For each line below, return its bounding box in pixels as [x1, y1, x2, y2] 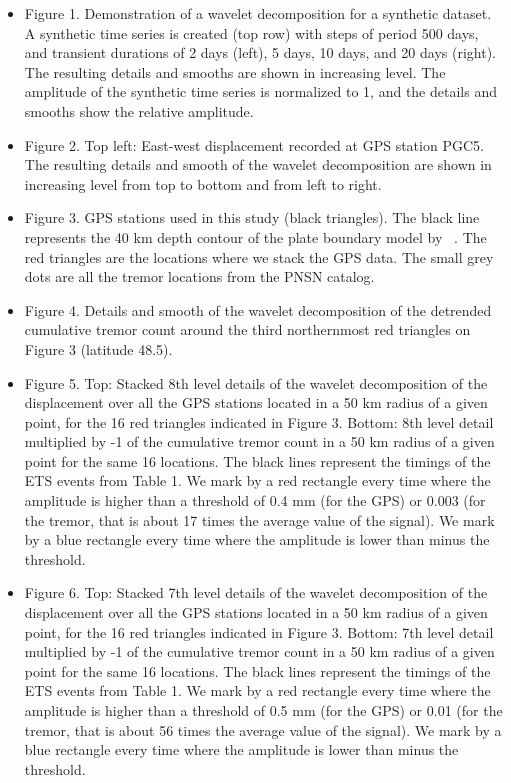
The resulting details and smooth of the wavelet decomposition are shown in [24, 154, 492, 175]
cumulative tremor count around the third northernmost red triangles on [24, 319, 471, 340]
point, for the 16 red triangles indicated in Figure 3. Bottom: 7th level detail [24, 621, 494, 642]
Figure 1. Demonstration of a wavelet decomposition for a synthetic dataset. [24, 3, 492, 23]
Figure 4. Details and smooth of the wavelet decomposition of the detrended [24, 299, 492, 320]
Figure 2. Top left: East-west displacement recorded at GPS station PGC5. [24, 134, 484, 155]
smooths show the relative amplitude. [24, 100, 254, 121]
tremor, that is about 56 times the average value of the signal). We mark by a [24, 719, 502, 740]
